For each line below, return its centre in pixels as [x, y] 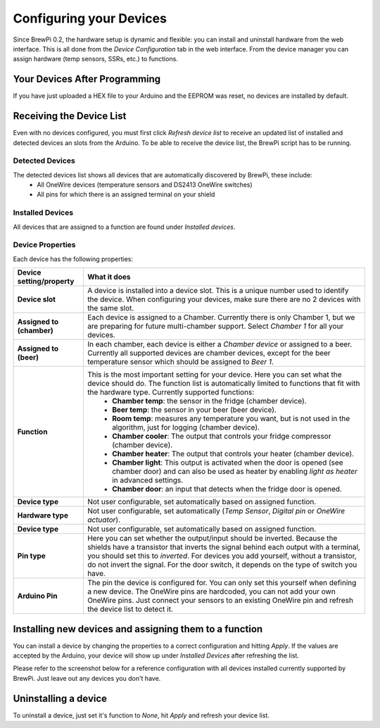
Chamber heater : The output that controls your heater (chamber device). [233, 454]
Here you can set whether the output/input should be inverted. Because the [212, 539]
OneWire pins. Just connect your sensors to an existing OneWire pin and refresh [220, 601]
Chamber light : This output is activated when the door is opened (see [228, 463]
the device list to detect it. [130, 609]
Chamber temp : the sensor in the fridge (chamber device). [209, 401]
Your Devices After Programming [87, 79]
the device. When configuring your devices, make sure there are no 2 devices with [224, 299]
